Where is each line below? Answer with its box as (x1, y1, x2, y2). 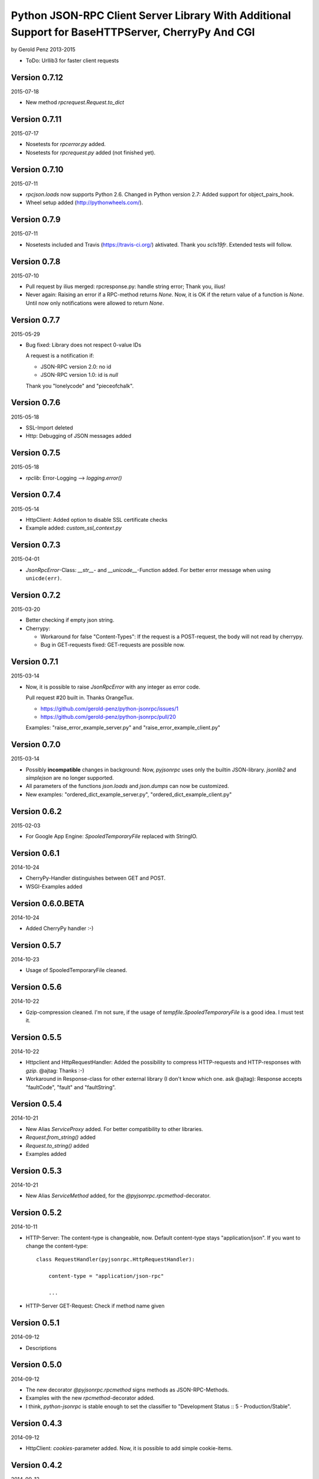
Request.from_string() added (25, 1134, 96, 1141)
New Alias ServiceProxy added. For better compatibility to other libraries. (25, 1125, 203, 1132)
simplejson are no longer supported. (25, 774, 114, 782)
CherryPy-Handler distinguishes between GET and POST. (25, 874, 166, 881)
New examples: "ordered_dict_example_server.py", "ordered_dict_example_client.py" (25, 790, 232, 798)
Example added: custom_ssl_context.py (25, 524, 122, 532)
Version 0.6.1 (11, 848, 60, 858)
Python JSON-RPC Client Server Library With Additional (11, 9, 291, 22)
